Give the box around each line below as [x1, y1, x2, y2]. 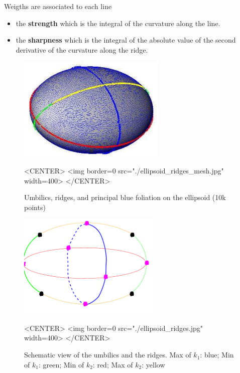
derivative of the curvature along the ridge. [16, 44, 148, 55]
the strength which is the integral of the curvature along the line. [16, 18, 220, 28]
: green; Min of [38, 359, 84, 369]
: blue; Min [200, 349, 234, 360]
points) [24, 202, 46, 212]
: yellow [142, 359, 165, 369]
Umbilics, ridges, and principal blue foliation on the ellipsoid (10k [24, 192, 226, 203]
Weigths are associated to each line [4, 1, 112, 11]
